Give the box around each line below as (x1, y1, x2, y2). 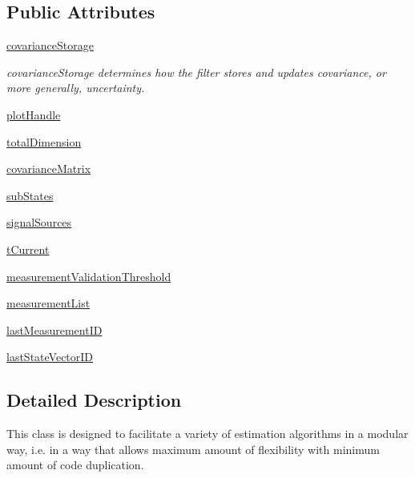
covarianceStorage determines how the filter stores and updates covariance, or (6, 63, 386, 80)
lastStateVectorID (6, 348, 94, 365)
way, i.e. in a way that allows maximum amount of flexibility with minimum (6, 440, 380, 457)
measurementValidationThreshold (6, 267, 171, 284)
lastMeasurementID (6, 321, 103, 338)
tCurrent (6, 240, 50, 257)
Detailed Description (6, 388, 182, 412)
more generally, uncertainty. (6, 79, 145, 96)
